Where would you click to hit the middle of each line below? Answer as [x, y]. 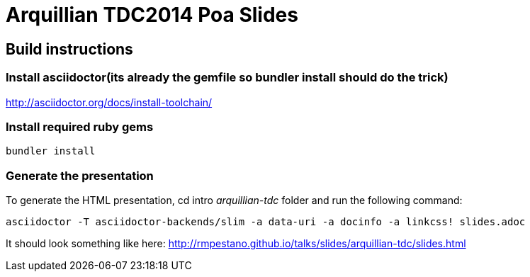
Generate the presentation [80, 175]
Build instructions [69, 49]
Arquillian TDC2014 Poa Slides [152, 15]
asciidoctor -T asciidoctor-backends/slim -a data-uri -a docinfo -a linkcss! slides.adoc [266, 222]
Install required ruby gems [80, 126]
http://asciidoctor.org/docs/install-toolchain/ [109, 102]
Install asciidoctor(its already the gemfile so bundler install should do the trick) [227, 78]
